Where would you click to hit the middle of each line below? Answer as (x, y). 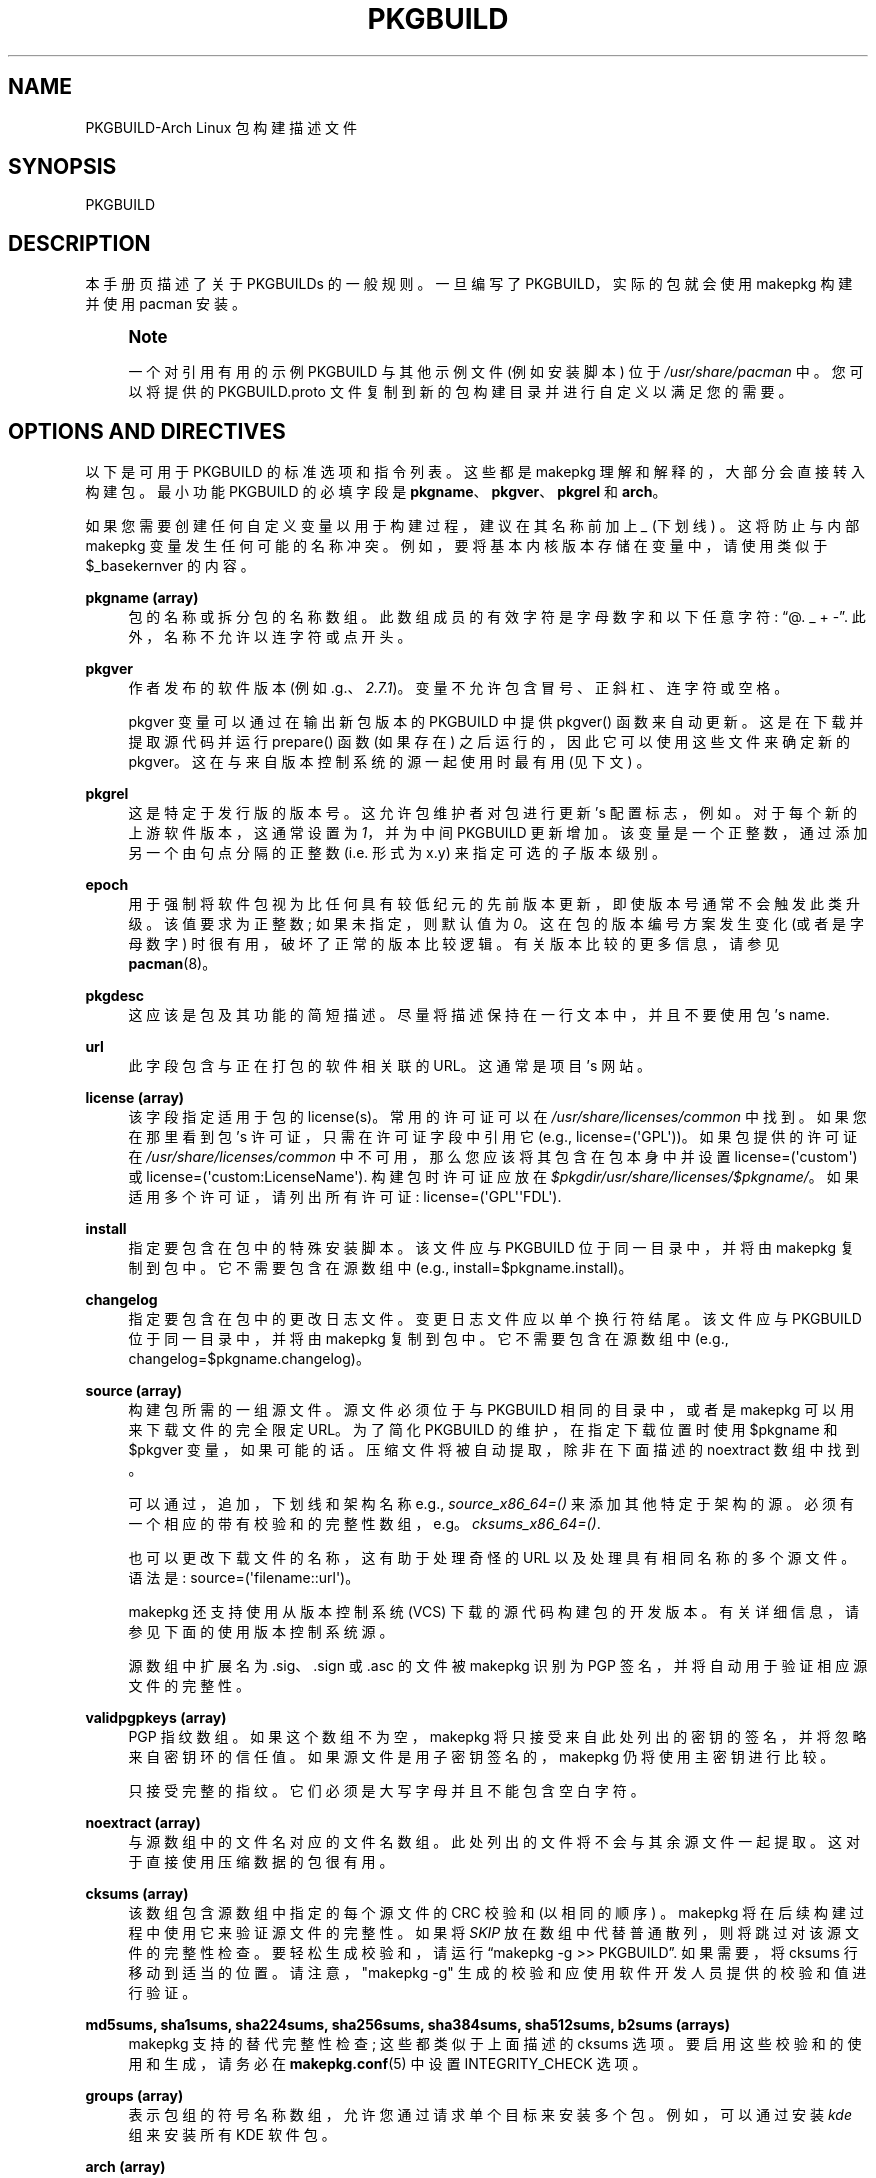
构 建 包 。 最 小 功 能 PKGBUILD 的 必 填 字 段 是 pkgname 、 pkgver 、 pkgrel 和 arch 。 (376, 492)
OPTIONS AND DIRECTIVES (147, 431)
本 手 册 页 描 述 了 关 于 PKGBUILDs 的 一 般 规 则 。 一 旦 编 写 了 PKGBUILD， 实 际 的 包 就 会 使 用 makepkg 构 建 (469, 284)
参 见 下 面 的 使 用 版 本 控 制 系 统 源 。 (261, 1632)
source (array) (134, 1391)
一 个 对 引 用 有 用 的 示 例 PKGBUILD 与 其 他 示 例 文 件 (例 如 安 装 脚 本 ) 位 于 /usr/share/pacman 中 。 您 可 (496, 372)
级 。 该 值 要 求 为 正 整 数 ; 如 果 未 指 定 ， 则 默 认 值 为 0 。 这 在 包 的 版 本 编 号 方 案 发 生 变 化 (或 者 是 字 (496, 924)
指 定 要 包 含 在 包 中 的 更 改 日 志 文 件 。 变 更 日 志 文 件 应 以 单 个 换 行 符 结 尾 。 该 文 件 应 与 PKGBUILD (495, 1319)
